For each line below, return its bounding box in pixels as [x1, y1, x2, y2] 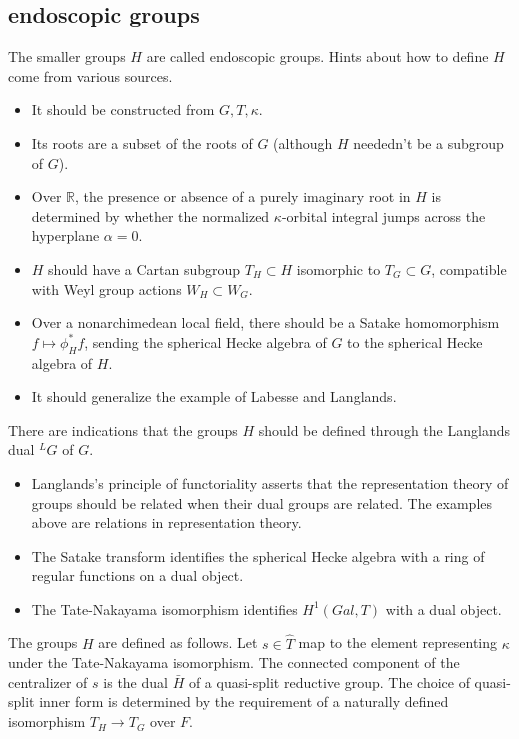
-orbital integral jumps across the [281, 205, 486, 226]
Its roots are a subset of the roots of [31, 132, 253, 153]
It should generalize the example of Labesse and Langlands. [31, 386, 397, 407]
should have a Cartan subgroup [48, 258, 241, 279]
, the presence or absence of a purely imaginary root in [75, 186, 411, 207]
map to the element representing [298, 632, 498, 653]
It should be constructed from [31, 99, 215, 120]
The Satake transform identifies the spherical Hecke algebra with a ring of [31, 545, 485, 566]
